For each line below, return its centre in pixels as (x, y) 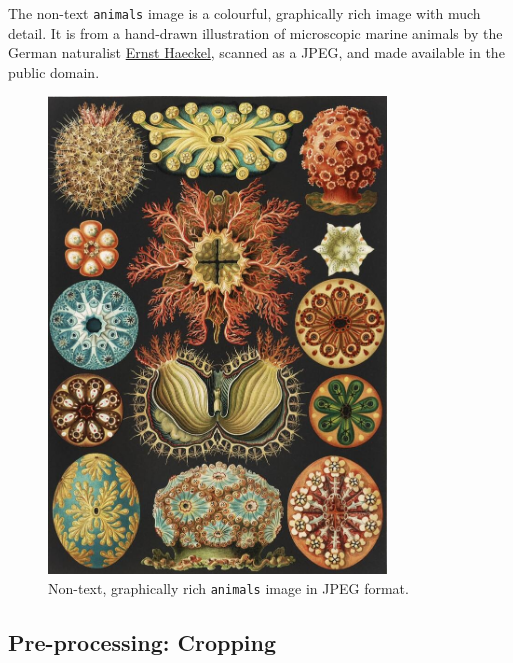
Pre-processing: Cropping (142, 641)
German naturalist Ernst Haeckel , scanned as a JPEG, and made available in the (256, 52)
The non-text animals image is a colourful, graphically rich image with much (244, 13)
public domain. (54, 71)
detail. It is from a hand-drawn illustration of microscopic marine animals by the (255, 32)
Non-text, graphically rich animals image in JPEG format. (228, 587)
